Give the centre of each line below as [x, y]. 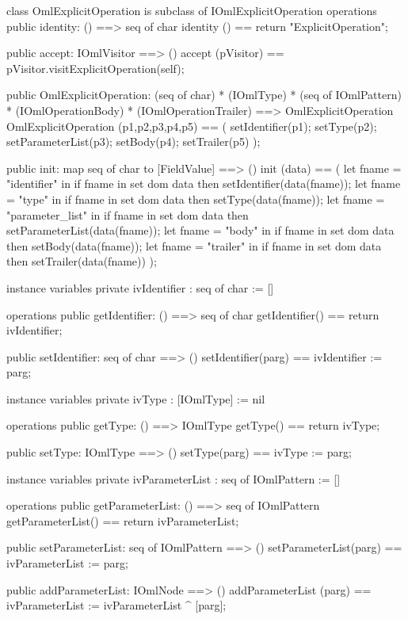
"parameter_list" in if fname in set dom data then [128, 214]
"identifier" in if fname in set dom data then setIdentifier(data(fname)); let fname [204, 183]
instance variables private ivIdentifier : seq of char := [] [140, 287]
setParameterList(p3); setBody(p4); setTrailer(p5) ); [133, 141]
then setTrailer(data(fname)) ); [82, 261]
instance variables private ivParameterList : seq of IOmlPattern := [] [173, 478]
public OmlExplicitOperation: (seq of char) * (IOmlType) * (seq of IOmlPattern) [204, 95]
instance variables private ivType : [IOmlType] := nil [136, 398]
